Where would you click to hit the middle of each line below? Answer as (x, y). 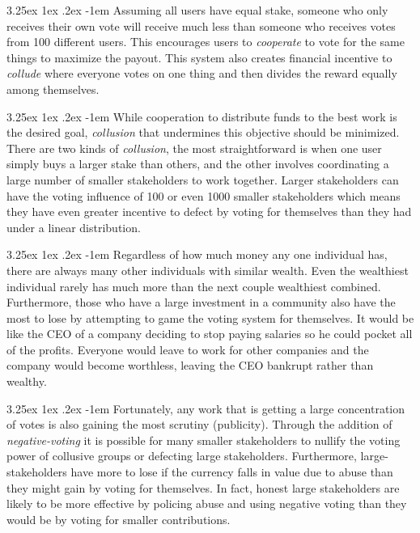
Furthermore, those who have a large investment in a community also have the (201, 302)
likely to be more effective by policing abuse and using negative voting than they (207, 503)
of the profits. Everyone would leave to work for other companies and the (188, 349)
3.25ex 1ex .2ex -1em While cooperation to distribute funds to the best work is (202, 116)
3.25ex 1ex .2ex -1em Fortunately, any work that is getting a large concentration (206, 408)
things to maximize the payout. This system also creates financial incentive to (199, 57)
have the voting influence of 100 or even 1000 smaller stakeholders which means (204, 195)
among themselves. (53, 89)
